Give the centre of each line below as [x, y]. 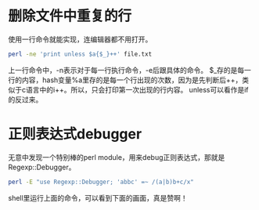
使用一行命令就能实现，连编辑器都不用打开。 [80, 39]
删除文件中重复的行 [70, 16]
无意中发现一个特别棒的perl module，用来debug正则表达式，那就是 [117, 157]
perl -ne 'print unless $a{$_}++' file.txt [80, 54]
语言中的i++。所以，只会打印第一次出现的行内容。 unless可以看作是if [137, 89]
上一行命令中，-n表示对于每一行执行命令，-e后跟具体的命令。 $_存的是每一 [130, 70]
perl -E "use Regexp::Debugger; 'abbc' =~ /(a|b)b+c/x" [101, 182]
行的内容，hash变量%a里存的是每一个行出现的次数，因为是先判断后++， [125, 80]
